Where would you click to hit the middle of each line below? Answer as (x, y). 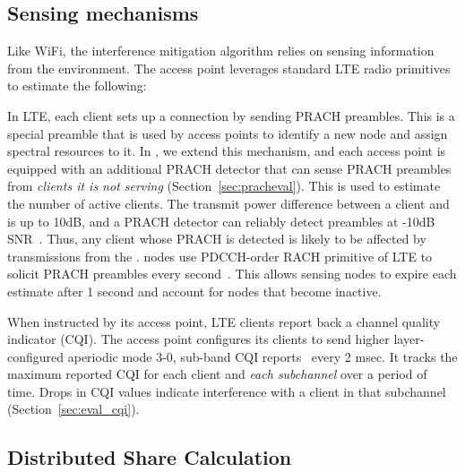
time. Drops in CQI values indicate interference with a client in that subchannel (227, 391)
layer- (409, 339)
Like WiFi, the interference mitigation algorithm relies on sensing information (221, 51)
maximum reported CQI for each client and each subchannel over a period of (217, 374)
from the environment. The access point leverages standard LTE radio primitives (229, 68)
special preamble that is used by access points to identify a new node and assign (228, 133)
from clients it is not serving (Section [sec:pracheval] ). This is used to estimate (224, 186)
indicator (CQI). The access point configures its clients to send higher (198, 339)
